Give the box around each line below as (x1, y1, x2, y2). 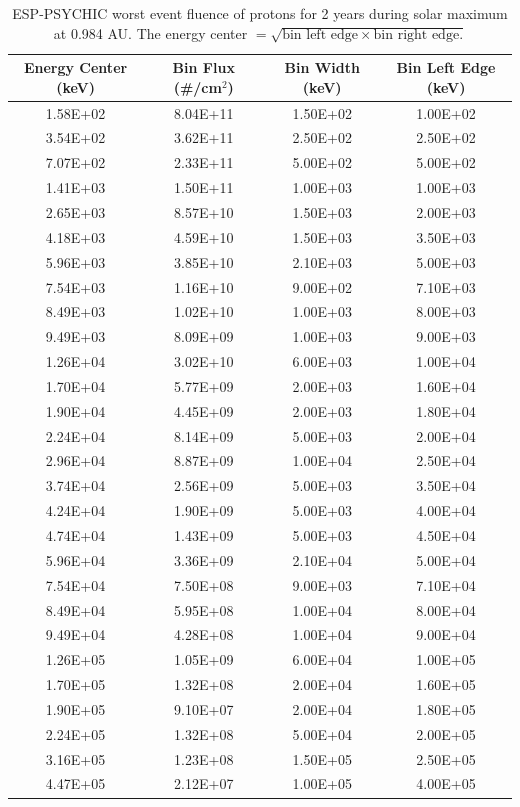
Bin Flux (172, 57, 235, 78)
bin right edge (373, 27, 460, 42)
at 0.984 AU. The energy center (53, 22, 248, 43)
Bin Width (284, 57, 360, 78)
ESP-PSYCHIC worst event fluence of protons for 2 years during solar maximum (12, 3, 508, 23)
